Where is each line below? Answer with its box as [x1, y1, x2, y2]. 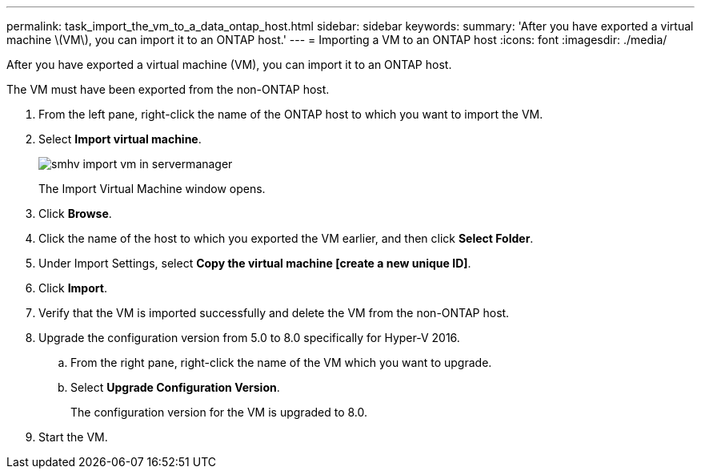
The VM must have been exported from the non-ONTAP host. [6, 83, 330, 96]
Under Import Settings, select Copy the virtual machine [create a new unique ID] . [38, 256, 471, 270]
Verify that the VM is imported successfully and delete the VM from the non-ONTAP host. [38, 306, 510, 320]
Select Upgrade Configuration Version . [70, 380, 280, 394]
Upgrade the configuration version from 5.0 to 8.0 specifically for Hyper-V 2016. [38, 331, 460, 344]
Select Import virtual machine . [38, 132, 202, 146]
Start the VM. [38, 430, 108, 444]
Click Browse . [38, 207, 112, 220]
